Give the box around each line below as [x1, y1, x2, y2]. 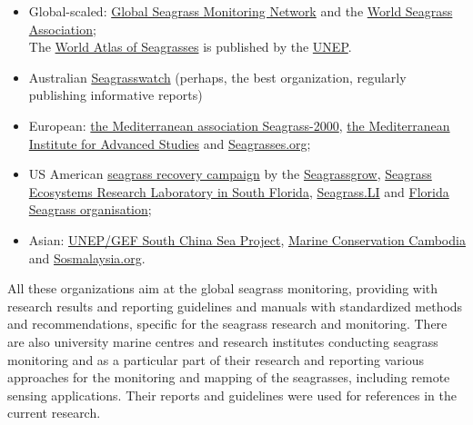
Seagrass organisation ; [28, 200, 152, 219]
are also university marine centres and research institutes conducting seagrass [7, 331, 438, 351]
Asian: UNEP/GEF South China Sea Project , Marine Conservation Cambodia [28, 230, 466, 249]
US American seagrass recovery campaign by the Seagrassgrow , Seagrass [28, 164, 432, 183]
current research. [7, 403, 101, 422]
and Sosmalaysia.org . [28, 248, 146, 267]
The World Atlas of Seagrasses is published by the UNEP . [28, 37, 352, 56]
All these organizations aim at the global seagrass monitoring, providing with [7, 279, 438, 298]
